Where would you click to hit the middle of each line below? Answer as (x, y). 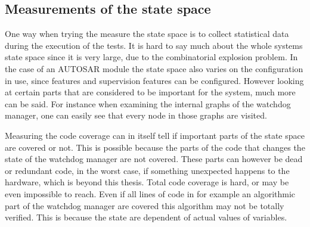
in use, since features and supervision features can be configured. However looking (154, 80)
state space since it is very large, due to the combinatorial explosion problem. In (151, 57)
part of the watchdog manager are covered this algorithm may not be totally (145, 205)
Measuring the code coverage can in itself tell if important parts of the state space (155, 135)
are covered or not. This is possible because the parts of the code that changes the (155, 147)
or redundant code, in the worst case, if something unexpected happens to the (147, 170)
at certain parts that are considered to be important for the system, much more (150, 92)
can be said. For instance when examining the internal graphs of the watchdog (148, 103)
